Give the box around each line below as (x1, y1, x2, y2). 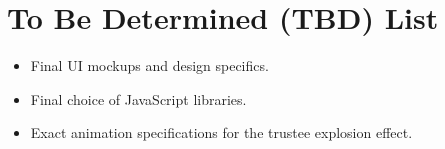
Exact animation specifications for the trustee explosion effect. (30, 122, 413, 143)
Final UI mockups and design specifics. (30, 55, 269, 76)
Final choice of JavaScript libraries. (30, 88, 247, 109)
